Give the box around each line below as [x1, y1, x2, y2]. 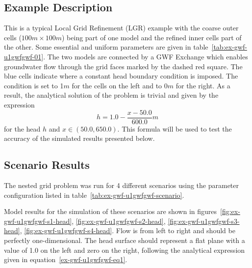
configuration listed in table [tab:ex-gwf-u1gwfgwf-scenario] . [4, 189, 184, 200]
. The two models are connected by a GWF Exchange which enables [43, 51, 248, 61]
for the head [4, 123, 41, 134]
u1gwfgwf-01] [4, 51, 44, 61]
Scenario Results [4, 157, 90, 172]
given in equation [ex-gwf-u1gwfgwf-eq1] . [4, 254, 127, 265]
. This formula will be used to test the [117, 123, 232, 134]
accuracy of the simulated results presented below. [4, 133, 155, 143]
